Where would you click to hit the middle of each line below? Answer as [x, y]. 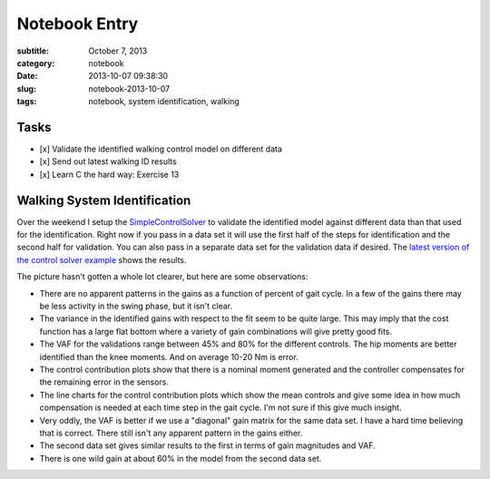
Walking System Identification [104, 200]
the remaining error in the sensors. [104, 382]
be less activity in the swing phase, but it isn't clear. [136, 306]
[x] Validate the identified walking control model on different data [161, 149]
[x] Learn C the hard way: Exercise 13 [109, 174]
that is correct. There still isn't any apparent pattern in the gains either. [171, 433]
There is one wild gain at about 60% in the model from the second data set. [181, 458]
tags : [27, 102]
